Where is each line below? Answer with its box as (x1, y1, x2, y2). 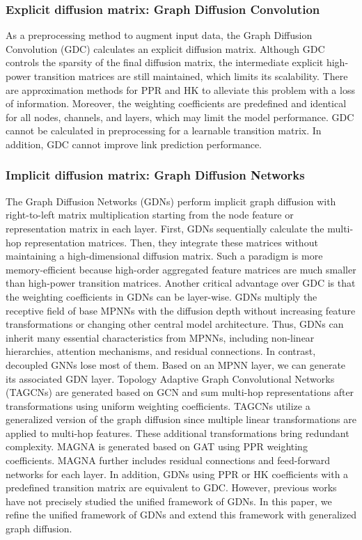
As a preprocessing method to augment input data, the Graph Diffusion (6, 28, 313, 42)
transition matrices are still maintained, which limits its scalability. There (33, 69, 348, 83)
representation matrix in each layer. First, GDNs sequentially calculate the (6, 221, 324, 235)
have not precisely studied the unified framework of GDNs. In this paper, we (6, 493, 332, 508)
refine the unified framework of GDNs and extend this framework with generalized (6, 507, 356, 522)
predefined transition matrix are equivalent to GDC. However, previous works (6, 480, 337, 495)
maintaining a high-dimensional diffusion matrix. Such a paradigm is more (6, 248, 323, 263)
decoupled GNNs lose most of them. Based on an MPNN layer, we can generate (6, 357, 346, 372)
